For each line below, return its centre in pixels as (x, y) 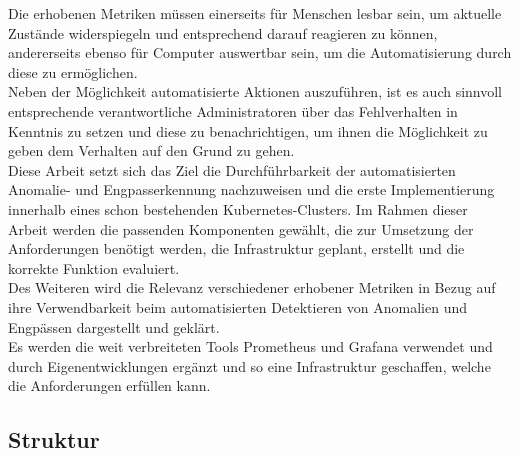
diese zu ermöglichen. (73, 71)
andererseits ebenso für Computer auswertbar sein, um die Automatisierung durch (260, 52)
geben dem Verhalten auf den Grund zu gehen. (151, 150)
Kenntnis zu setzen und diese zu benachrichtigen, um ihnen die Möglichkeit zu (248, 130)
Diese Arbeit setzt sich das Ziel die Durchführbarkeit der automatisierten (232, 169)
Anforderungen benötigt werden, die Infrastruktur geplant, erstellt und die (236, 248)
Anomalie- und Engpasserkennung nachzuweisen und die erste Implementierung (251, 189)
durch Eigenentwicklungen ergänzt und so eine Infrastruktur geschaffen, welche (249, 365)
